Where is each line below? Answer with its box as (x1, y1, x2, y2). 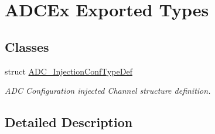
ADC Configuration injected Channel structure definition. (5, 84, 211, 97)
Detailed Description (5, 113, 133, 131)
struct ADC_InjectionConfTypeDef (5, 65, 132, 77)
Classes (5, 37, 49, 55)
